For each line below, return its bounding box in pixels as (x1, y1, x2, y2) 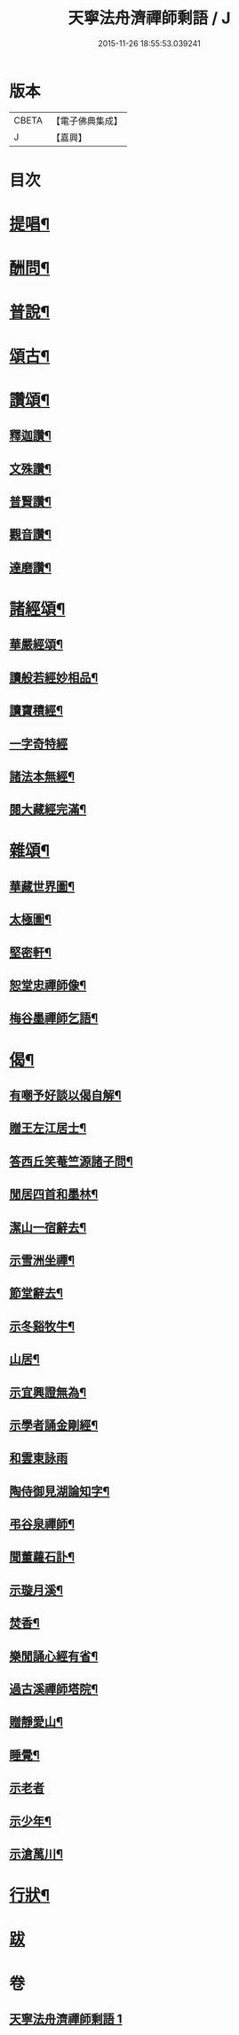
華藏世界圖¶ (9, 879, 76, 894)
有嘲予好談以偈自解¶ (9, 1088, 122, 1103)
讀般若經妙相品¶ (9, 670, 99, 685)
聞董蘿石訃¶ (9, 1550, 76, 1565)
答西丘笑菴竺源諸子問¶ (9, 1153, 133, 1169)
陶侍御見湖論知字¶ (9, 1483, 110, 1498)
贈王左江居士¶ (9, 1121, 87, 1136)
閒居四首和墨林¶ (9, 1187, 99, 1202)
